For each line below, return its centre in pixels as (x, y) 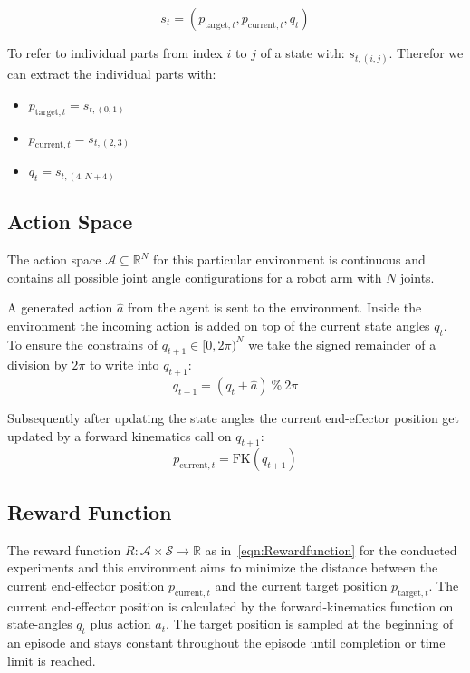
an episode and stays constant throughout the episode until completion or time (226, 643)
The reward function (64, 549)
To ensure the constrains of (82, 344)
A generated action (60, 308)
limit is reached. (52, 660)
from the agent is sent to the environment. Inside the (275, 308)
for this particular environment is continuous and (289, 260)
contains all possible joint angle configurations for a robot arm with (195, 277)
